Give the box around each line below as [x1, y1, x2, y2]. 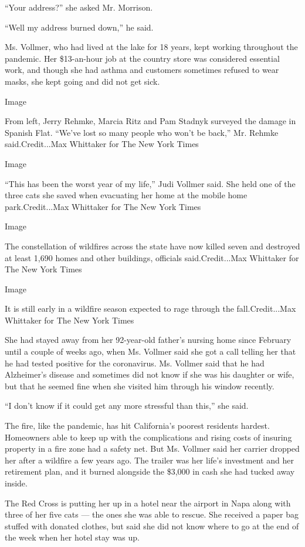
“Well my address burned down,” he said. [5, 21, 154, 33]
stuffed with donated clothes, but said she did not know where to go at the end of [5, 519, 299, 532]
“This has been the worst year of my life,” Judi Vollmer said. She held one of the [5, 177, 296, 189]
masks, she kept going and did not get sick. [5, 75, 160, 87]
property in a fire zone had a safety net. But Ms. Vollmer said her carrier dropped [5, 442, 300, 455]
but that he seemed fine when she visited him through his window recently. [5, 379, 274, 392]
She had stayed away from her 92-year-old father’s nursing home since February [5, 333, 292, 346]
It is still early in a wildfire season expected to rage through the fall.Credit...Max [5, 302, 296, 315]
